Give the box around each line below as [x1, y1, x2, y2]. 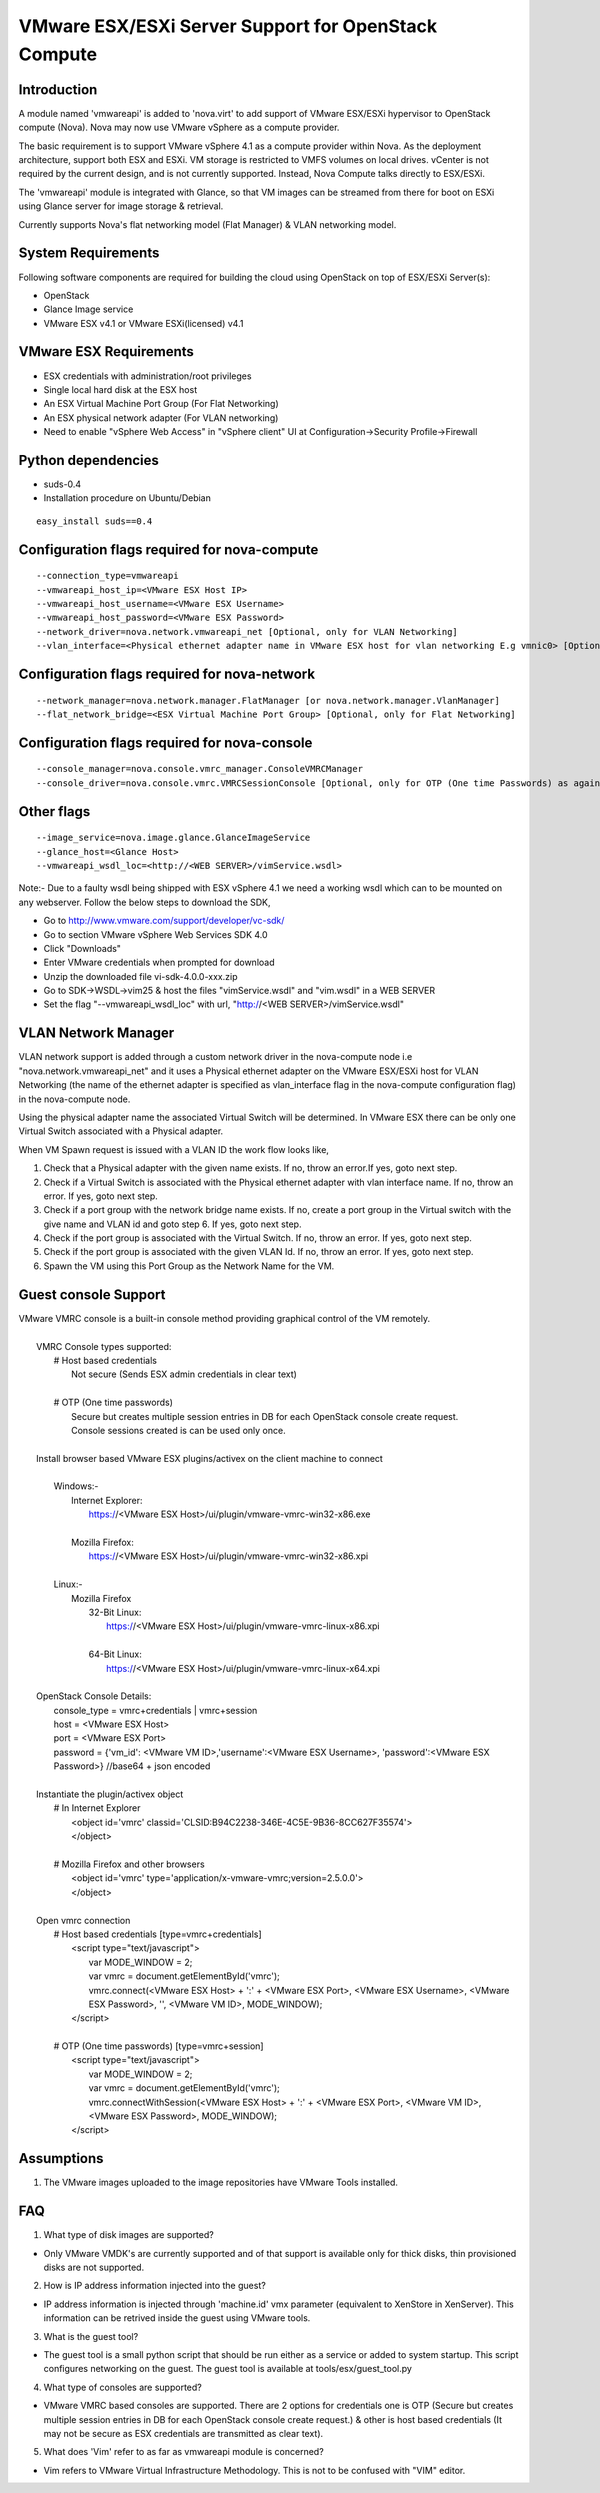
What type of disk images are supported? [43, 2229, 214, 2241]
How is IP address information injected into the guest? [43, 2280, 267, 2292]
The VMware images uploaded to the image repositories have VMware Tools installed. [43, 2176, 399, 2189]
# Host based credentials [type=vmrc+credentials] [53, 1928, 262, 1940]
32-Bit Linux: [88, 1606, 142, 1618]
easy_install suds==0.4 [36, 515, 153, 527]
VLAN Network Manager [18, 1025, 175, 1042]
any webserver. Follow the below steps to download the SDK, [18, 896, 271, 908]
